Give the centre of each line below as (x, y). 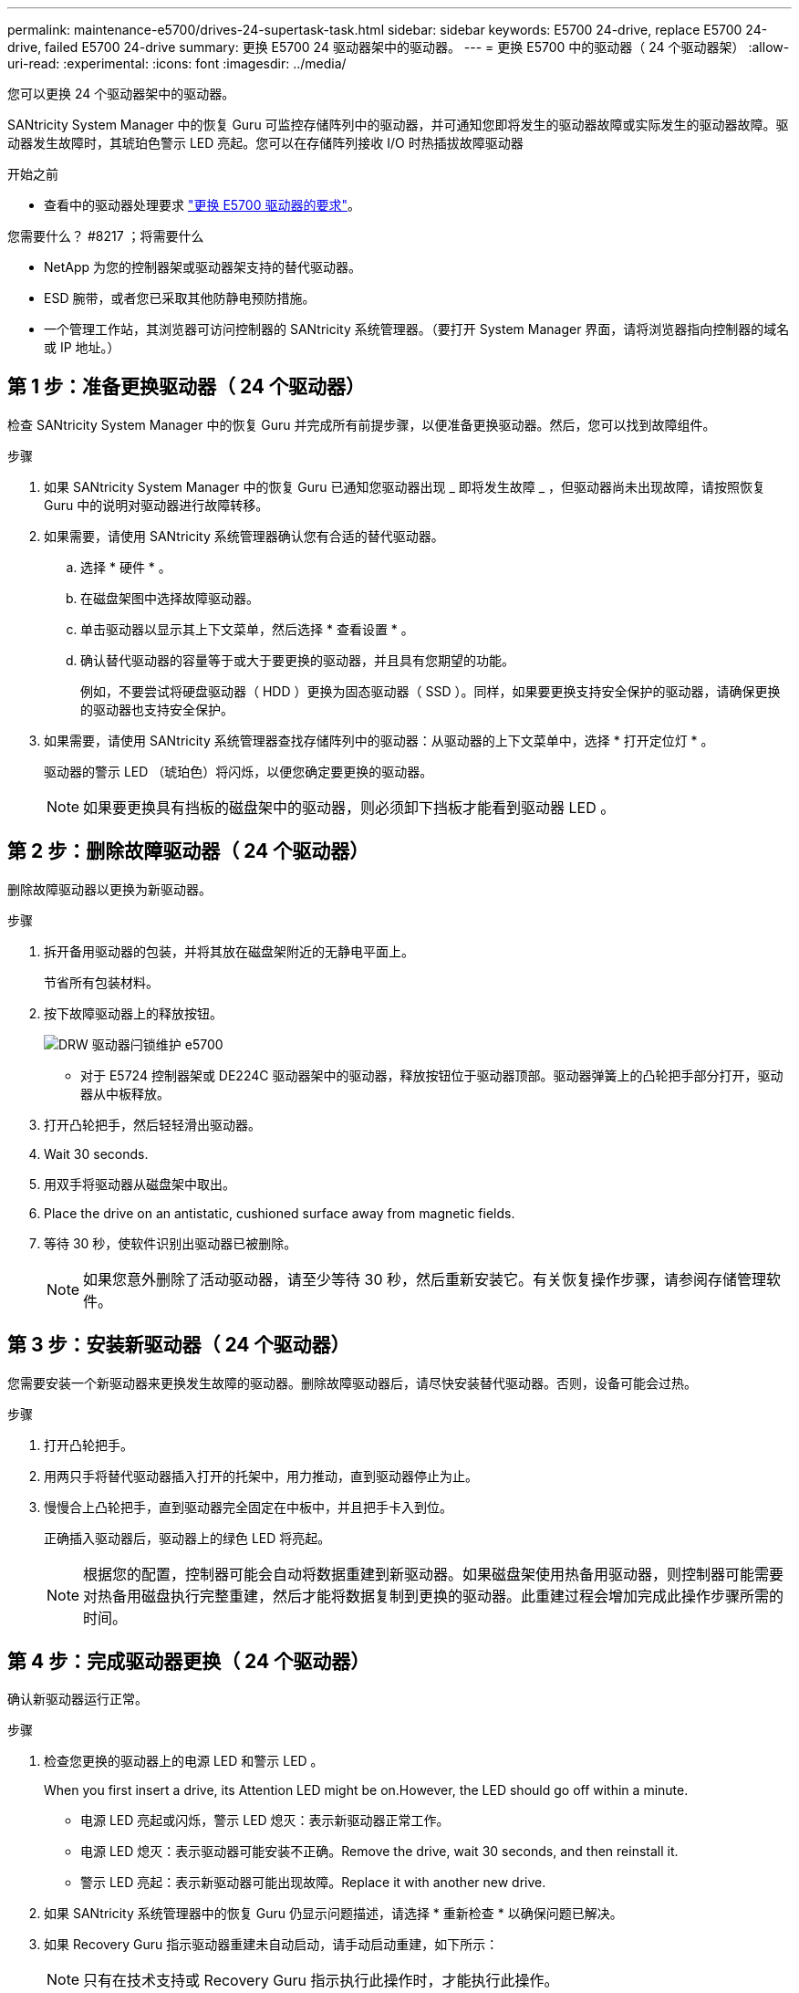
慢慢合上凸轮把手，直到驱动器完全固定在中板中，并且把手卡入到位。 (248, 1507)
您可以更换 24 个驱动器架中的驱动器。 (121, 94)
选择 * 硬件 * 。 (126, 567)
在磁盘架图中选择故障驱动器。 (170, 598)
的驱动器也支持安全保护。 (157, 709)
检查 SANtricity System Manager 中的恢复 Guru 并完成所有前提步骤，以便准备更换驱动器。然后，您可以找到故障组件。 (362, 424)
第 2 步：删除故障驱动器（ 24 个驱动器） (188, 851)
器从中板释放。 (125, 1093)
